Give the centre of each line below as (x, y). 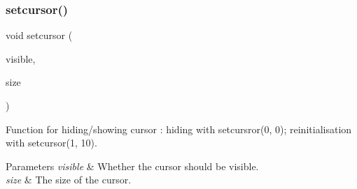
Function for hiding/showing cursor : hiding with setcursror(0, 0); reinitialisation (179, 129)
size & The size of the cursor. (69, 180)
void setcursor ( (39, 35)
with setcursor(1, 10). (51, 143)
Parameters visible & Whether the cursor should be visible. (132, 166)
